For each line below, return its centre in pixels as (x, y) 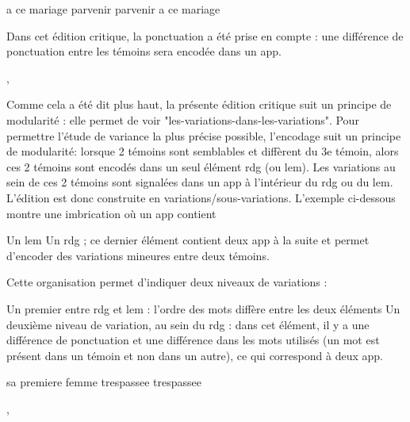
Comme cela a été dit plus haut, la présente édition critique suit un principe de (199, 104)
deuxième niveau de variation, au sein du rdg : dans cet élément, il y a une (188, 324)
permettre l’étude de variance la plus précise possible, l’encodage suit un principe (204, 135)
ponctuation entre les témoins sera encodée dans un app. (144, 51)
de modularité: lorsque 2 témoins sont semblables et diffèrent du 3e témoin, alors (203, 151)
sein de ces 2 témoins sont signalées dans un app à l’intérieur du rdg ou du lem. (200, 182)
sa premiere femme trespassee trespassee (104, 382)
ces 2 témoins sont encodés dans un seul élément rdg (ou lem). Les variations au (201, 166)
